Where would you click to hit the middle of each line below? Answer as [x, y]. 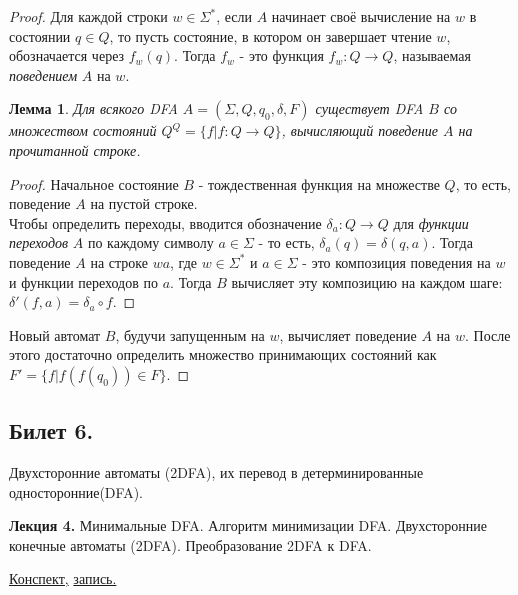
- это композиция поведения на [396, 261]
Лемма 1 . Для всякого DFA [93, 108]
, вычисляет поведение [348, 334]
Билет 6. [51, 430]
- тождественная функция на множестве [319, 183]
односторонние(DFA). [76, 491]
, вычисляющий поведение [359, 130]
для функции [431, 222]
